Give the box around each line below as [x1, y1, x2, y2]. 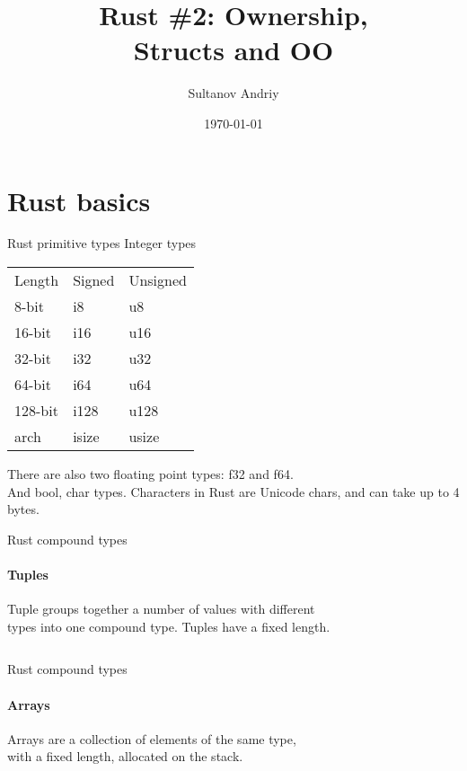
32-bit [14, 348, 51, 369]
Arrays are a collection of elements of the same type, [7, 729, 296, 748]
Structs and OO [133, 31, 334, 68]
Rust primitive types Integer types [7, 234, 197, 253]
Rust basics [7, 182, 151, 218]
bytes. [7, 500, 40, 518]
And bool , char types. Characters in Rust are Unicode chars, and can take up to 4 [7, 482, 460, 501]
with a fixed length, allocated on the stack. [7, 747, 243, 766]
